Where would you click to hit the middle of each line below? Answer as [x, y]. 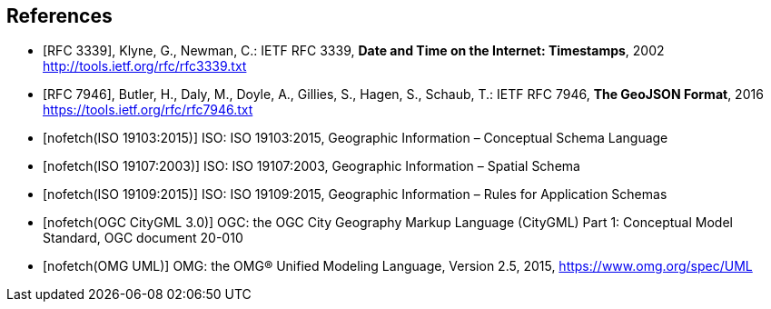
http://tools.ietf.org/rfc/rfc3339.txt [145, 66]
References [59, 16]
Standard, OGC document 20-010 [143, 238]
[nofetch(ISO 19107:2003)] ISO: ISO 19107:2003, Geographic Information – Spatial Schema [311, 166]
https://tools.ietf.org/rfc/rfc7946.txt [148, 110]
